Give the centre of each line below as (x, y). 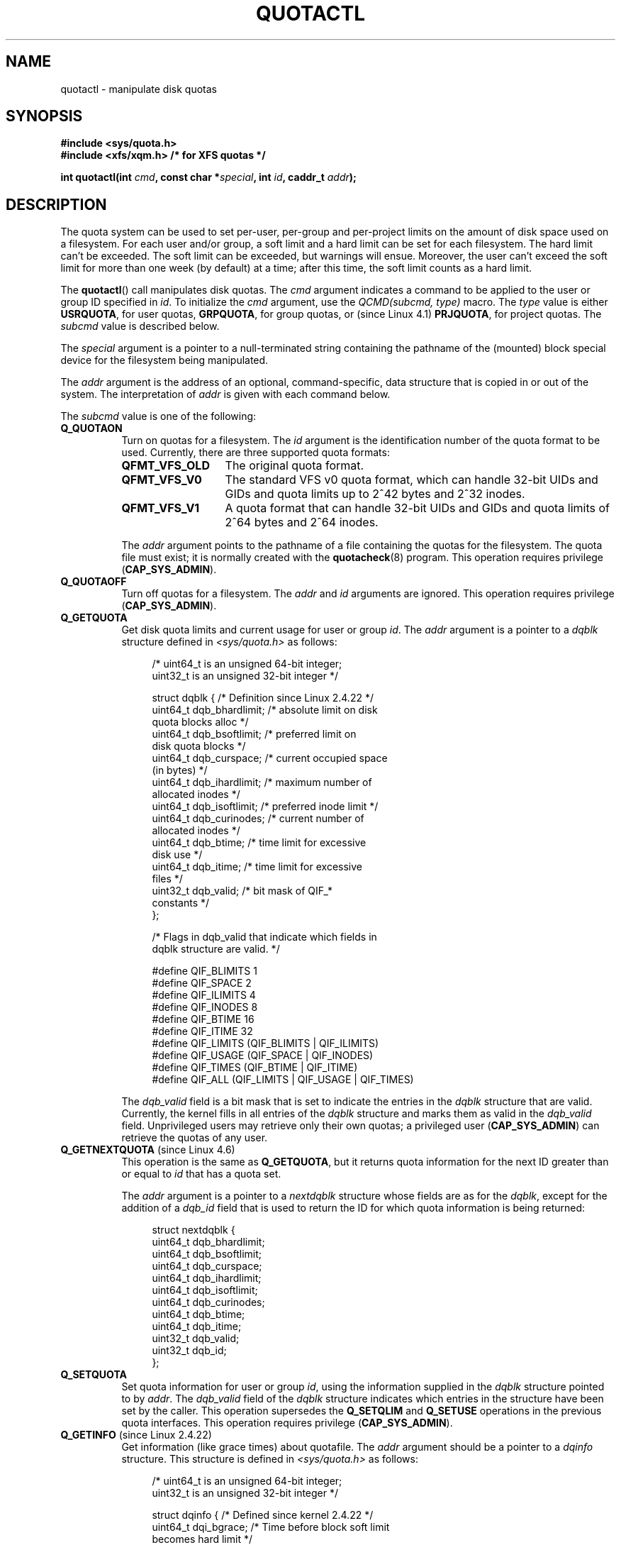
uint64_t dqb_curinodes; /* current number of (258, 819)
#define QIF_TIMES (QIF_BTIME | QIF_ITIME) (255, 1068)
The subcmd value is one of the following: (158, 416)
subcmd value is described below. (140, 326)
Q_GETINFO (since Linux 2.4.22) (136, 1435)
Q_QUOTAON (91, 428)
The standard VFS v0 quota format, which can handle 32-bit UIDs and (412, 480)
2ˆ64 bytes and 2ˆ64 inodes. (302, 522)
